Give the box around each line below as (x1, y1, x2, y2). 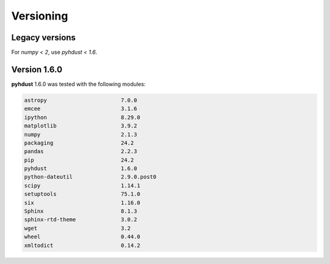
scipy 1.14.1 (24, 182, 141, 189)
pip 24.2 (24, 156, 134, 163)
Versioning (11, 9, 68, 23)
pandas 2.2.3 (24, 148, 137, 155)
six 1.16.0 (24, 199, 141, 206)
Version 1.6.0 (11, 64, 62, 74)
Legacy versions (11, 32, 76, 43)
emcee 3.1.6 (24, 105, 137, 112)
